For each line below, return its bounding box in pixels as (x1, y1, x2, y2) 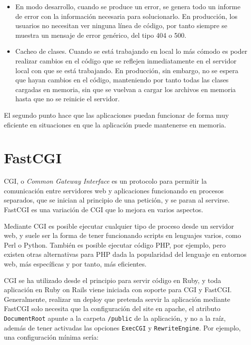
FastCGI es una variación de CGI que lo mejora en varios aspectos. (4, 204, 204, 215)
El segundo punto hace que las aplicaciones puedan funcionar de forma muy (4, 110, 229, 120)
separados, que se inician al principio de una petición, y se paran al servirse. (4, 195, 230, 205)
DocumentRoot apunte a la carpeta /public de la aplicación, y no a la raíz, (4, 313, 226, 323)
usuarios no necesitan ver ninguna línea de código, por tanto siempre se (15, 20, 228, 31)
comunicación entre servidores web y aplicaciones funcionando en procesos (4, 185, 224, 195)
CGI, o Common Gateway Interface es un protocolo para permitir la (4, 176, 207, 186)
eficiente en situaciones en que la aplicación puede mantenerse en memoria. (4, 119, 226, 129)
